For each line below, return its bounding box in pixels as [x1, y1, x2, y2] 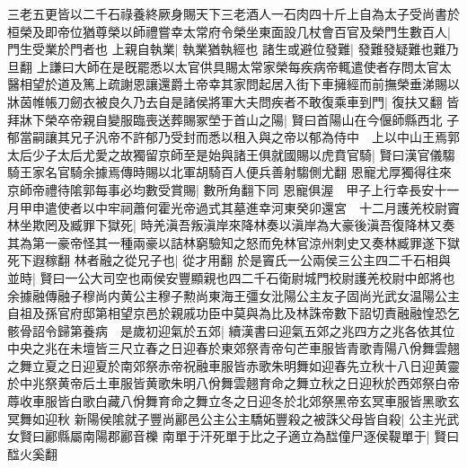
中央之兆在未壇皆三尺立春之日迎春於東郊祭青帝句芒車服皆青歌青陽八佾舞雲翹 [7, 339, 460, 358]
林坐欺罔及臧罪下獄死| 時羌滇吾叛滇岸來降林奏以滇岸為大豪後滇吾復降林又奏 [7, 216, 455, 234]
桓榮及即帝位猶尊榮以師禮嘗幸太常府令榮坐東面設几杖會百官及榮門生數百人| [7, 22, 451, 40]
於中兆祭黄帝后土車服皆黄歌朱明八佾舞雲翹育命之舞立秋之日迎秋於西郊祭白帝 [7, 374, 460, 393]
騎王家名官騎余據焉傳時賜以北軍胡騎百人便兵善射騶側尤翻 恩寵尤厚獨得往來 [7, 163, 452, 181]
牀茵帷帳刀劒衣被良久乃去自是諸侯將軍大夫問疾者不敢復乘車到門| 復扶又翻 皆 [7, 92, 460, 110]
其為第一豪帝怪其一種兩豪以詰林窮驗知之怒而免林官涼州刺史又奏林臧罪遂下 [7, 233, 447, 252]
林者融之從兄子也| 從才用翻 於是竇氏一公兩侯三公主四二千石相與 [74, 251, 451, 269]
